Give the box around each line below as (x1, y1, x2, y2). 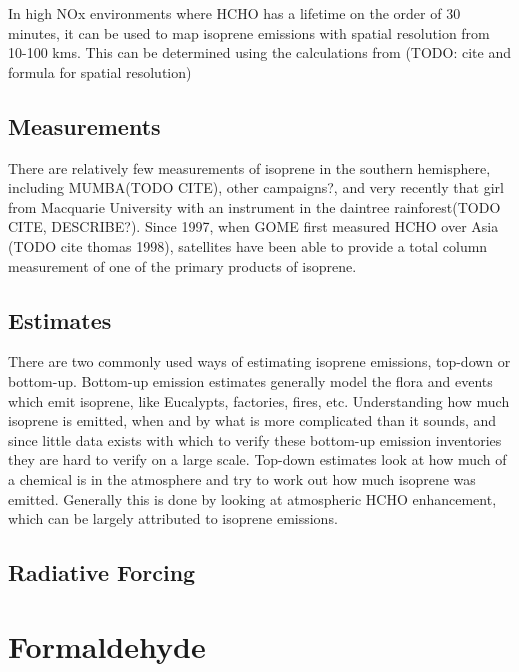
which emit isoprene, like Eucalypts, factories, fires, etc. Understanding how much (8, 390, 510, 411)
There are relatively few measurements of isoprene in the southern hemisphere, (8, 157, 491, 178)
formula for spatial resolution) (8, 61, 192, 82)
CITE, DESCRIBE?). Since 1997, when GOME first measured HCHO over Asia (8, 216, 499, 237)
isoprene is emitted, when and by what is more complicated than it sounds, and (8, 410, 497, 431)
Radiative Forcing (8, 557, 196, 588)
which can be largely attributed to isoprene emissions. (8, 508, 338, 529)
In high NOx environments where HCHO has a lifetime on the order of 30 (8, 3, 461, 23)
